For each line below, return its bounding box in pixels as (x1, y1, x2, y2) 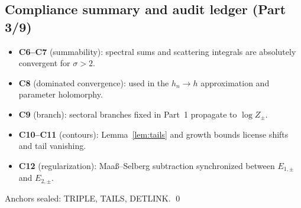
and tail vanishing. (18, 139, 86, 152)
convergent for (18, 57, 70, 69)
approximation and (200, 76, 270, 89)
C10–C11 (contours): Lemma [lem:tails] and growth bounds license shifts (18, 128, 289, 140)
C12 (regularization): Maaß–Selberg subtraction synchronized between (18, 159, 275, 171)
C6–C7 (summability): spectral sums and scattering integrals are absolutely (18, 45, 296, 57)
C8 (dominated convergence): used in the (18, 76, 169, 89)
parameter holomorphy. (18, 88, 103, 100)
